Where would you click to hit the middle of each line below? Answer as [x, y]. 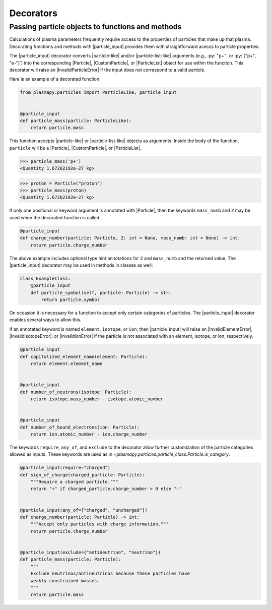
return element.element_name [66, 363]
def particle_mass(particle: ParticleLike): [76, 120]
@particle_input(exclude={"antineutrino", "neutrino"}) [90, 552]
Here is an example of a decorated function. [55, 79]
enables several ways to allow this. [45, 320]
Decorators [33, 13]
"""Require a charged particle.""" [74, 482]
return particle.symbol [71, 300]
